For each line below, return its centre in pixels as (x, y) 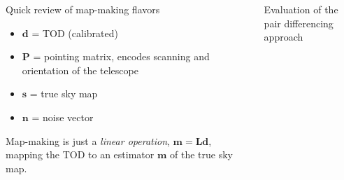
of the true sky (201, 154)
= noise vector (63, 117)
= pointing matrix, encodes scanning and (121, 56)
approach (284, 37)
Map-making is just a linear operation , (88, 140)
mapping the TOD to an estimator (80, 154)
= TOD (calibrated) (75, 33)
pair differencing (299, 23)
